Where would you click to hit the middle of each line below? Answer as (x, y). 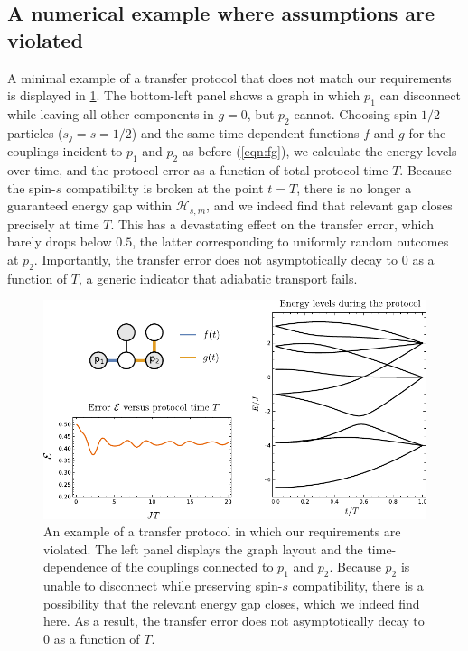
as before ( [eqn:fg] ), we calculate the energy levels (319, 151)
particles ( (35, 132)
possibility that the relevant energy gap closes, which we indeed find (232, 603)
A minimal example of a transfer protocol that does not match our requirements (229, 77)
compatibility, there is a (358, 586)
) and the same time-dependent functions (245, 132)
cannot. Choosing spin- (357, 113)
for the (427, 132)
